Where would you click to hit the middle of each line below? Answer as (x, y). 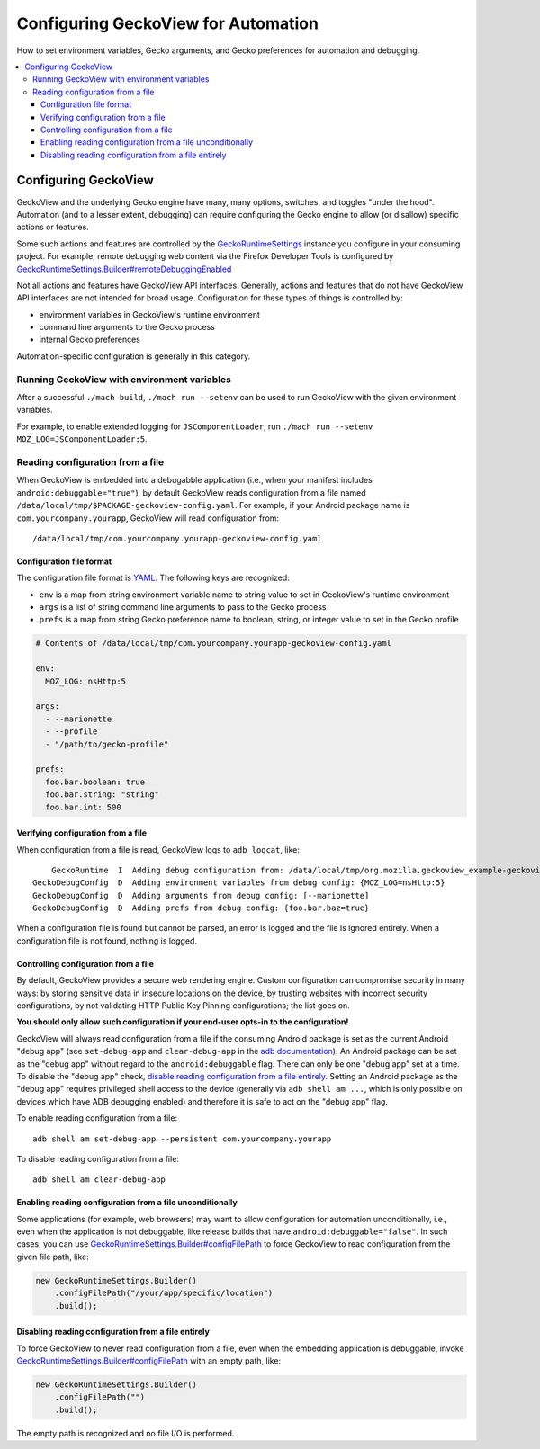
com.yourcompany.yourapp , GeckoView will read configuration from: (148, 518)
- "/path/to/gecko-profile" (107, 744)
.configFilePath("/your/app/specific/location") (164, 1293)
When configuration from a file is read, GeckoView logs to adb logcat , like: (158, 849)
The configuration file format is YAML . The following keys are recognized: (153, 578)
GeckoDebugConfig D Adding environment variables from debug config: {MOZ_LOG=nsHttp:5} (239, 883)
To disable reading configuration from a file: (98, 1158)
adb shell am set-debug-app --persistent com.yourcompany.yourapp (182, 1139)
